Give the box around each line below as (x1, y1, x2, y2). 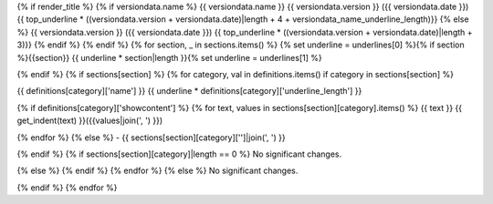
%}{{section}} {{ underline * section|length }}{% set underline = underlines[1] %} (16, 52, 323, 63)
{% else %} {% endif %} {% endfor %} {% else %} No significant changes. (16, 165, 299, 177)
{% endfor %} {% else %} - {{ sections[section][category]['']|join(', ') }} (16, 132, 287, 143)
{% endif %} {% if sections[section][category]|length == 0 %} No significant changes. (16, 148, 342, 159)
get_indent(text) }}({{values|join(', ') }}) (16, 115, 163, 127)
